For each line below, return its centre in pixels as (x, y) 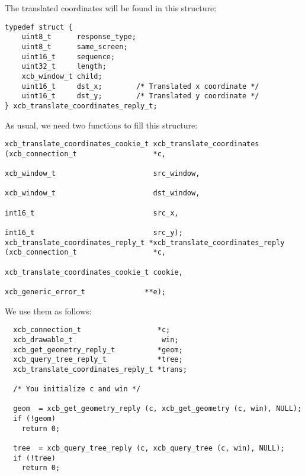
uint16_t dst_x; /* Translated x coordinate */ (140, 86)
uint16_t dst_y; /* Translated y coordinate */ (140, 96)
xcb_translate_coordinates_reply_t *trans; (100, 369)
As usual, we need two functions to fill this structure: (101, 125)
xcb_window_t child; (62, 76)
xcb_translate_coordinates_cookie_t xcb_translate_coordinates (132, 144)
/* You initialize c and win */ (77, 389)
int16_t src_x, (92, 213)
